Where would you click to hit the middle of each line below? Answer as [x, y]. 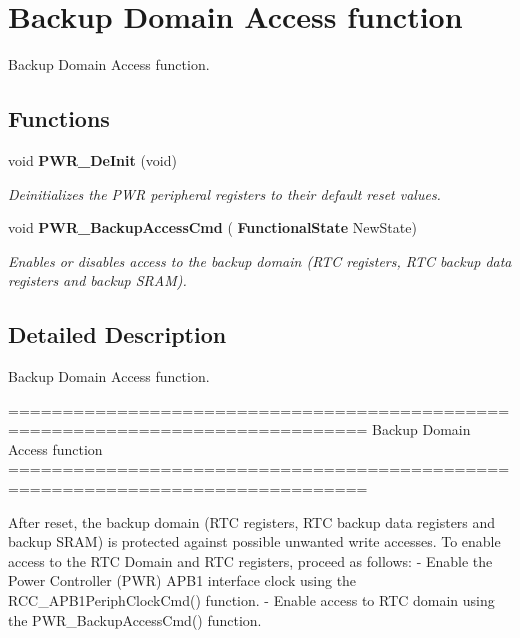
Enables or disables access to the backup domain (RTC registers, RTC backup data [260, 260]
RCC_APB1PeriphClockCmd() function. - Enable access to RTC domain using [251, 600]
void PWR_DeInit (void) [92, 159]
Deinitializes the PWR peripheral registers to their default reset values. [224, 193]
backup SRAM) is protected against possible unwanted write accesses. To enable [254, 541]
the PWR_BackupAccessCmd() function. [135, 619]
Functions [59, 118]
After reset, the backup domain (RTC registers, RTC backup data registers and [252, 521]
